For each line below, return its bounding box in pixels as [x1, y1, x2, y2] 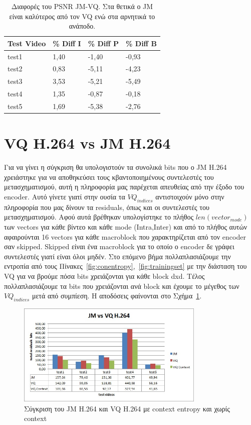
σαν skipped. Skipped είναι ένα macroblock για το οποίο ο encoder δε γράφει [4, 241, 234, 252]
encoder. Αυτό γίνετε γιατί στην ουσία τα [4, 191, 125, 201]
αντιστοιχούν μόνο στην [155, 191, 224, 201]
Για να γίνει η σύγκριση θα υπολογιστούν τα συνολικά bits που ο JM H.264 [4, 162, 227, 172]
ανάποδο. [69, 21, 96, 31]
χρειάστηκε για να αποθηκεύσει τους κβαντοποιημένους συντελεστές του [4, 171, 214, 182]
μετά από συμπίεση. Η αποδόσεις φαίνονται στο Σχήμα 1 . [32, 290, 202, 301]
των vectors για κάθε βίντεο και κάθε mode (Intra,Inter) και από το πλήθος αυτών [4, 221, 247, 232]
